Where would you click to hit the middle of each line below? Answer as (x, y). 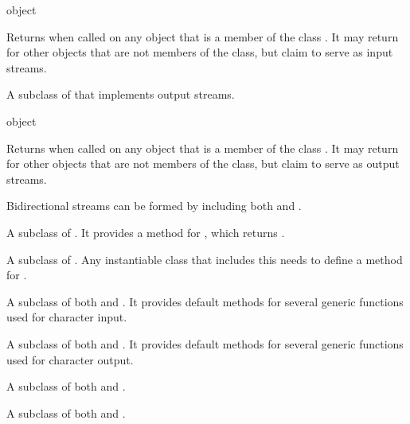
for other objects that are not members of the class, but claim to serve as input (200, 52)
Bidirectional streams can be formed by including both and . (154, 206)
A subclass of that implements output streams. (121, 94)
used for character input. (67, 317)
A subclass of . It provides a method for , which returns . (146, 232)
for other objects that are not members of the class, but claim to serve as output (203, 163)
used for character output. (70, 359)
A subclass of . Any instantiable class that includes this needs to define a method (205, 259)
